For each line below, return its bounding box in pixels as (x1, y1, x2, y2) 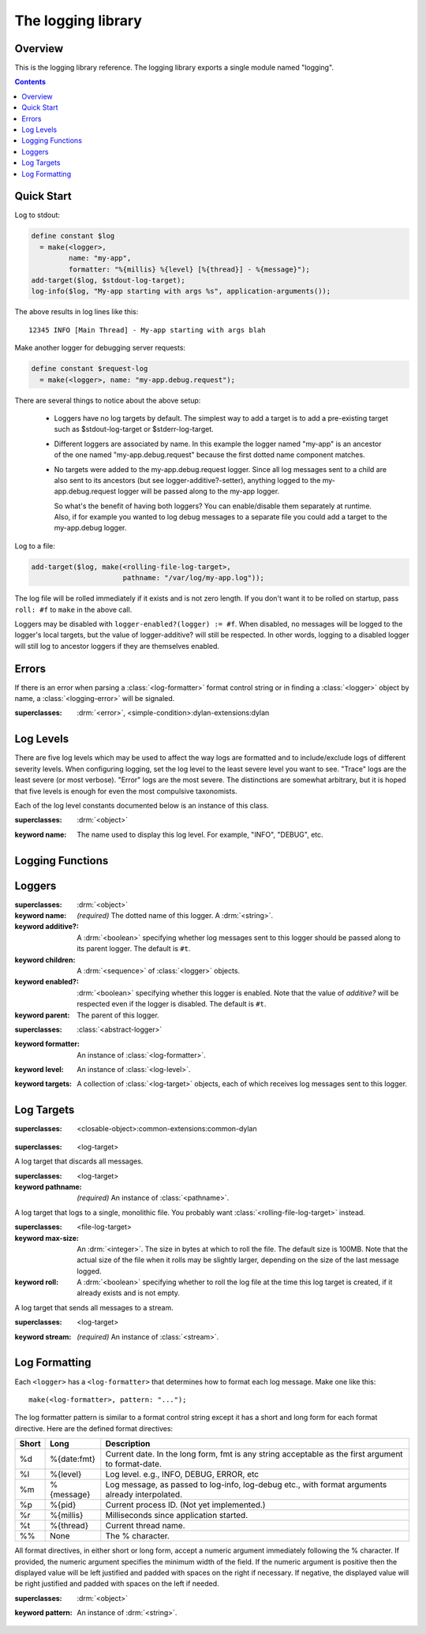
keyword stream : (14, 1332, 72, 1341)
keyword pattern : (14, 1608, 73, 1617)
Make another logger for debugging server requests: (14, 343, 185, 353)
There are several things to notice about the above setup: (14, 395, 201, 405)
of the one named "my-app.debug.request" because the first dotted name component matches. (54, 450, 366, 459)
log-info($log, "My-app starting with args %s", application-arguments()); (31, 287, 331, 296)
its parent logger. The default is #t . (77, 944, 191, 954)
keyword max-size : (14, 1233, 79, 1242)
